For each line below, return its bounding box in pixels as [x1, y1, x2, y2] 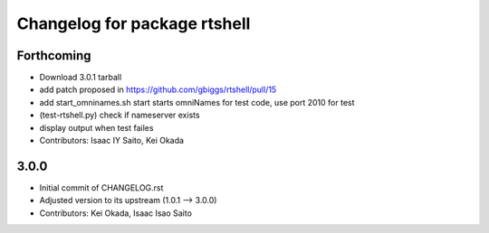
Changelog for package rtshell [16, 14, 251, 33]
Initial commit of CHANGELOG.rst [39, 182, 164, 193]
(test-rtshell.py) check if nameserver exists [39, 109, 200, 121]
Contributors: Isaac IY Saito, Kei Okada [39, 135, 185, 146]
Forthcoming [16, 48, 91, 63]
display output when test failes [39, 122, 154, 133]
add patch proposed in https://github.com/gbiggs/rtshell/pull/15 [39, 84, 277, 95]
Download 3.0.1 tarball [39, 72, 122, 83]
